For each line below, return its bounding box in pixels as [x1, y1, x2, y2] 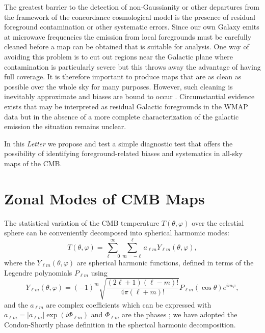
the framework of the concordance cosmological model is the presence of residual [4, 11, 255, 22]
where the [4, 257, 35, 267]
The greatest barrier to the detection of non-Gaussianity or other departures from [4, 2, 259, 12]
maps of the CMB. [4, 158, 62, 168]
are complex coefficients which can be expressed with [46, 299, 211, 310]
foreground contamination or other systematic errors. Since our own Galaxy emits [4, 21, 259, 32]
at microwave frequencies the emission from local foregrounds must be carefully [4, 31, 252, 42]
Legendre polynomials [4, 267, 72, 278]
